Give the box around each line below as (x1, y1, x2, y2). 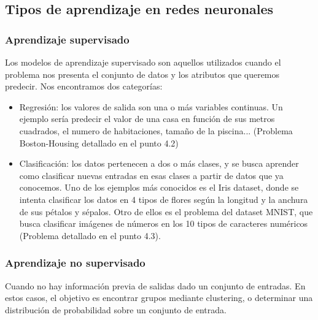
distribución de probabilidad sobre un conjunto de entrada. (5, 303, 227, 316)
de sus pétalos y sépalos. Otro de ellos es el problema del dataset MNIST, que (19, 205, 313, 218)
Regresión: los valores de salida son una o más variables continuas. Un (19, 100, 283, 113)
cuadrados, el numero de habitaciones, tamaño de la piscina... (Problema (19, 124, 293, 137)
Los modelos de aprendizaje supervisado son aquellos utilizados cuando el (5, 56, 281, 68)
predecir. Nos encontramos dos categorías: (5, 80, 163, 93)
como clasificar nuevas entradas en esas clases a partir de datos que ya (19, 169, 284, 181)
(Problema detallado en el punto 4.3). (19, 229, 161, 242)
